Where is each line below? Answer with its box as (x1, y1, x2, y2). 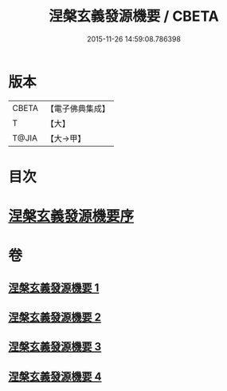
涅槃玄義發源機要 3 (8, 340, 102, 353)
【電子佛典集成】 (45, 103, 110, 114)
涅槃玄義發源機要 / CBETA (49, 7, 219, 26)
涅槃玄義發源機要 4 (8, 369, 102, 383)
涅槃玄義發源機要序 (8, 207, 135, 226)
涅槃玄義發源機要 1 (8, 281, 100, 294)
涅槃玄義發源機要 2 (8, 310, 102, 324)
